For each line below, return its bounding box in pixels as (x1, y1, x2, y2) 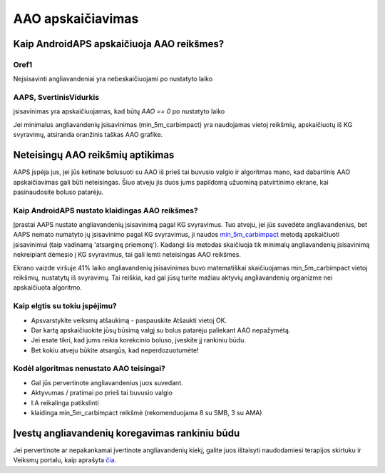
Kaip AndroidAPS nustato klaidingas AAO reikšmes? (13, 205, 199, 215)
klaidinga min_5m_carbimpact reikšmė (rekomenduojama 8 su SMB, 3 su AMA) (31, 409, 262, 417)
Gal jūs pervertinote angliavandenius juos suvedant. (31, 378, 183, 387)
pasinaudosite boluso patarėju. (13, 188, 104, 196)
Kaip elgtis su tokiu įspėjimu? (13, 301, 117, 311)
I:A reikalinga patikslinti (31, 398, 99, 407)
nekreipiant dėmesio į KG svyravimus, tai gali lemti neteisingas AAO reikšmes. (13, 250, 242, 259)
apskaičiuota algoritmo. (13, 283, 82, 292)
